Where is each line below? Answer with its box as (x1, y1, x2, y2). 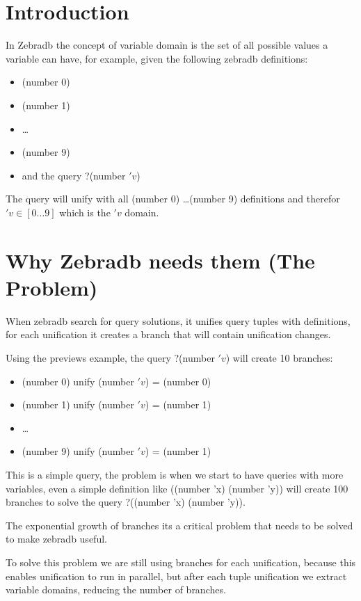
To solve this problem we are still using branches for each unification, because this (6, 554, 356, 569)
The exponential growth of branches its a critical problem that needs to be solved (6, 518, 353, 532)
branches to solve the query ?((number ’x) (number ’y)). (6, 495, 246, 509)
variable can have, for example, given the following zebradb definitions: (6, 51, 308, 65)
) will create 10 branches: (225, 350, 333, 364)
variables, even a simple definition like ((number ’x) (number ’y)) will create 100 (6, 481, 348, 495)
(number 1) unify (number (22, 397, 134, 412)
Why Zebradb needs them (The (6, 246, 315, 274)
